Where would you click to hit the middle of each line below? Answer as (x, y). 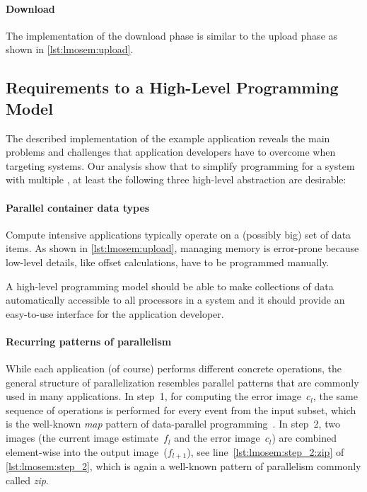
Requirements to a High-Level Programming (172, 87)
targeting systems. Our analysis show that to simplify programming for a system (180, 165)
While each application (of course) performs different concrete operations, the (174, 368)
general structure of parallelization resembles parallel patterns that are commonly (182, 382)
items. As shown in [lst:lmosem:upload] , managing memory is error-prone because (182, 248)
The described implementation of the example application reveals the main (168, 138)
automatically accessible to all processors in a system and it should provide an (175, 300)
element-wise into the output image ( (87, 451)
